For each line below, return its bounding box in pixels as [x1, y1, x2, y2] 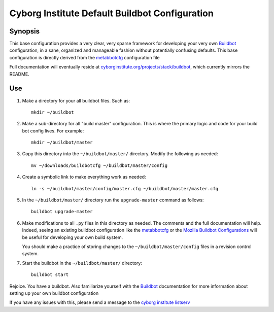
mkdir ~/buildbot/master [31, 140, 93, 146]
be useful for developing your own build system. [22, 234, 123, 240]
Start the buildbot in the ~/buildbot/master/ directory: [22, 260, 142, 266]
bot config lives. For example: [22, 127, 84, 134]
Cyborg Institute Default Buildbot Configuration [9, 8, 214, 19]
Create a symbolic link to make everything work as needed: [22, 174, 147, 180]
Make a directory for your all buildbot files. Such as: [22, 97, 130, 103]
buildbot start [31, 272, 69, 278]
